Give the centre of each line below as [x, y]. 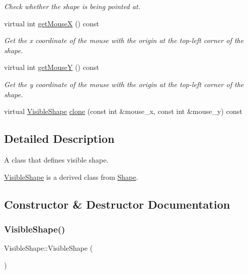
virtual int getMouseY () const [52, 67]
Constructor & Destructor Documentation [117, 204]
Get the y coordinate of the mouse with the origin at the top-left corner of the [124, 84]
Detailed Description [59, 139]
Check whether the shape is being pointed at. [72, 6]
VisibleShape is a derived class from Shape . [71, 177]
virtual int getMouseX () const [52, 23]
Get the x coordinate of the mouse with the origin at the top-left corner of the [124, 40]
